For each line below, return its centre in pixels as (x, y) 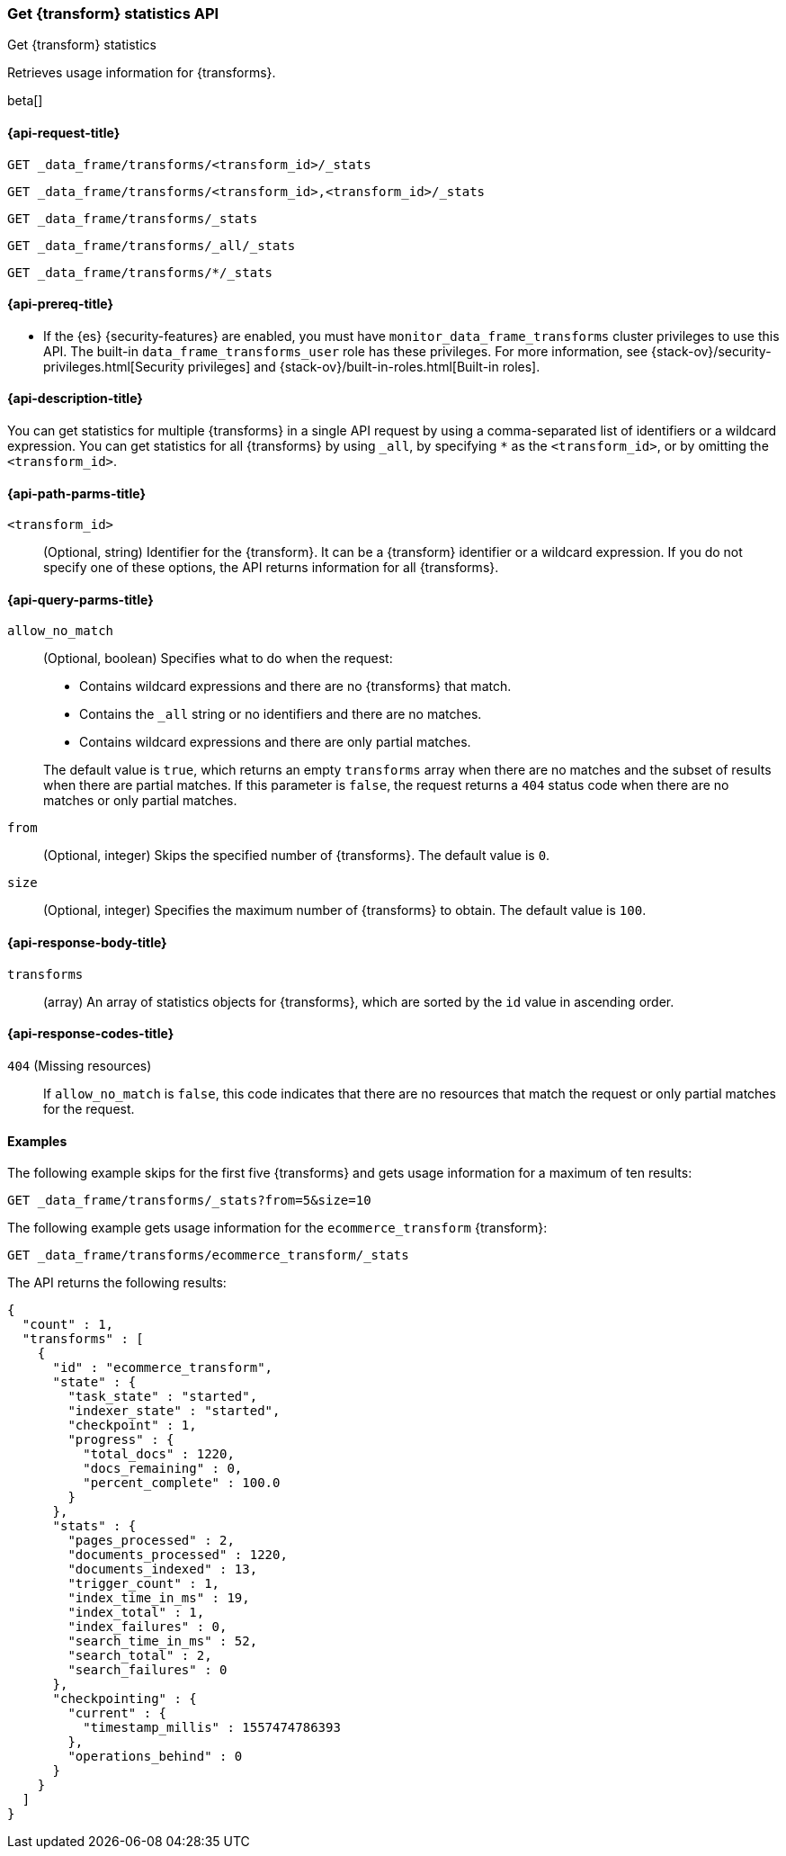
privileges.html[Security (114, 366)
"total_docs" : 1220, (159, 1454)
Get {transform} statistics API (113, 13)
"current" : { (117, 1713)
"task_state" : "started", (163, 1397)
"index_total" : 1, (136, 1613)
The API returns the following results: (117, 1283)
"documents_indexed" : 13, (163, 1569)
